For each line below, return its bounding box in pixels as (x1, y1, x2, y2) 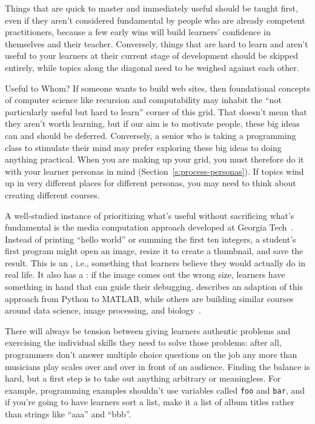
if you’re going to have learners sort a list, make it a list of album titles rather (5, 395, 294, 408)
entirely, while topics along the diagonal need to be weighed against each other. (5, 61, 299, 73)
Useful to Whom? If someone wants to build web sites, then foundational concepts (5, 81, 310, 94)
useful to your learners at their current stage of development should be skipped (5, 49, 299, 62)
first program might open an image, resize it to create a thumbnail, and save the (5, 244, 303, 257)
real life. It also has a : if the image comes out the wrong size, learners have (5, 268, 285, 281)
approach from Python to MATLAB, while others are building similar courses (5, 292, 294, 305)
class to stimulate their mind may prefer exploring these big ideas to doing (5, 141, 282, 153)
